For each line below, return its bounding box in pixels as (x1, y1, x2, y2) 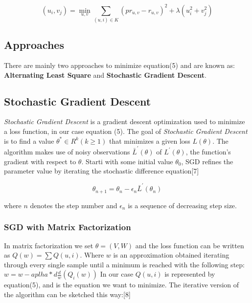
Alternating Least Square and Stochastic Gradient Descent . (4, 69, 206, 80)
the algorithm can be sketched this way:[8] (4, 289, 131, 300)
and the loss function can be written (135, 240, 244, 250)
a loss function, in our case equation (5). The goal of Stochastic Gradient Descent (4, 126, 248, 136)
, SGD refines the (181, 156, 233, 166)
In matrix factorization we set (4, 240, 93, 250)
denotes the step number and (30, 200, 117, 210)
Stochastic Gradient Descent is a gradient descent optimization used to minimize (4, 116, 245, 127)
